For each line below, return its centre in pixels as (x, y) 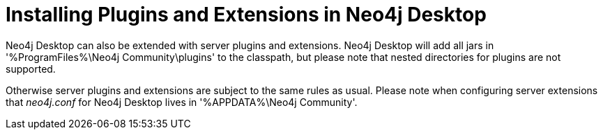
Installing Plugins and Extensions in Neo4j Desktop (246, 15)
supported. (31, 69)
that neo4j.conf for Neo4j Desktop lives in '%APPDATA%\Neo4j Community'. (182, 102)
